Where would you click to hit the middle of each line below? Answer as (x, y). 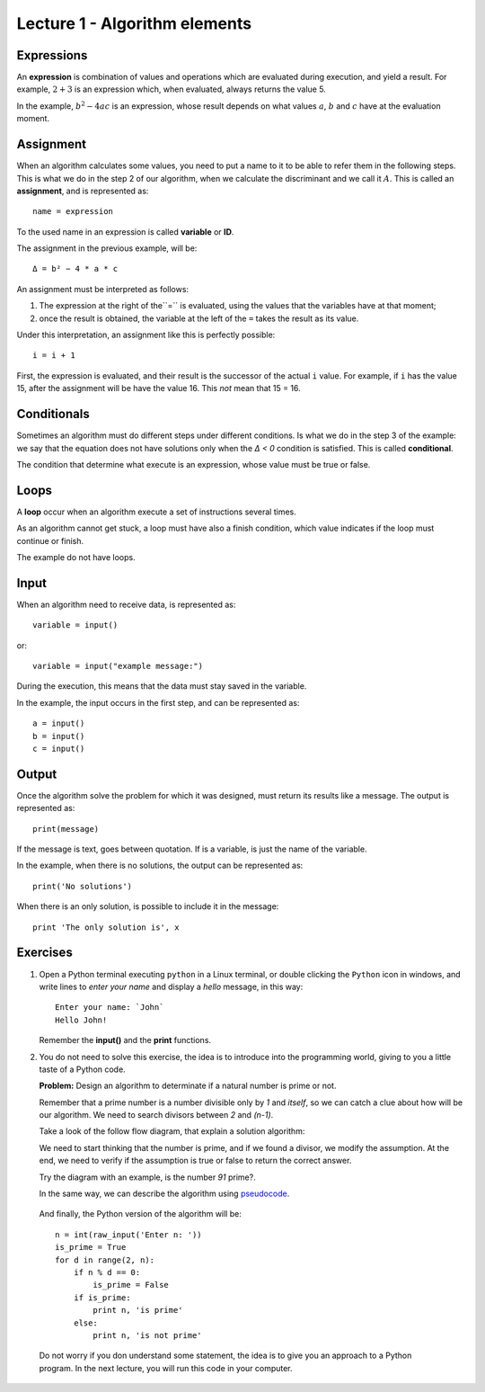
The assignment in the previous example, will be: (107, 248)
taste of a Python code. (82, 1069)
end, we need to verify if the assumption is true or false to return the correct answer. (195, 1161)
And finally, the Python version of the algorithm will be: (140, 1214)
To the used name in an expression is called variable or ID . (125, 232)
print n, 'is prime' (138, 1310)
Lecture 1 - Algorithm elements (134, 23)
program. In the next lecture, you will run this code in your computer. (166, 1368)
